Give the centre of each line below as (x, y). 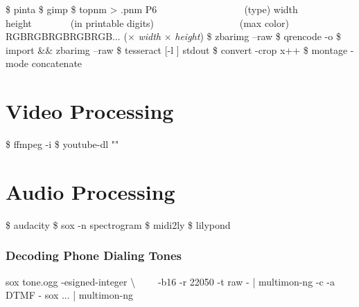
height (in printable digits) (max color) (147, 22)
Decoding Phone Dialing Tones (94, 255)
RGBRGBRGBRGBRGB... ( (67, 36)
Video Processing (90, 111)
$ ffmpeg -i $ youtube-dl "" (62, 144)
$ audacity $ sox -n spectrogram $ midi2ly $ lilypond (118, 224)
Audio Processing (90, 191)
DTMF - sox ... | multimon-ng (70, 295)
